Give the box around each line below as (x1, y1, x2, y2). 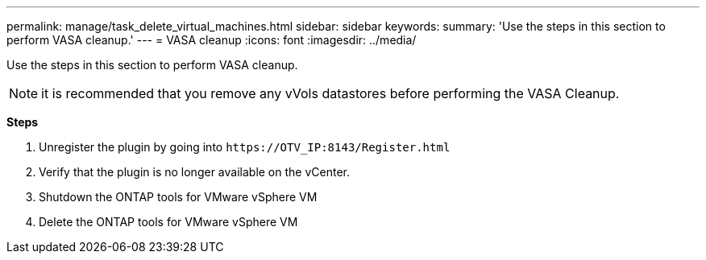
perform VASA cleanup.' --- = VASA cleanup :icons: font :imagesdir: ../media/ (6, 33, 417, 47)
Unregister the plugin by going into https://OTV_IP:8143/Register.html (39, 140, 451, 154)
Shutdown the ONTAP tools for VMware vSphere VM (39, 190, 318, 204)
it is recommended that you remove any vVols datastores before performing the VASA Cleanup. (41, 85, 620, 101)
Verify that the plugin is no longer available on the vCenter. (39, 165, 350, 179)
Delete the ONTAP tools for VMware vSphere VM (39, 215, 298, 229)
